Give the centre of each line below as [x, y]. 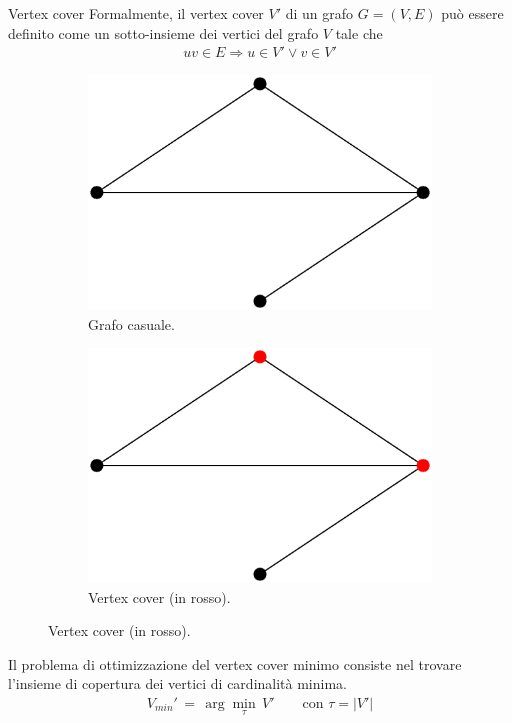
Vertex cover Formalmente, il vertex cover [136, 13]
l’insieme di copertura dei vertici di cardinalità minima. [177, 683]
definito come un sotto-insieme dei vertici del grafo [163, 32]
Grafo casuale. [131, 323]
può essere [472, 13]
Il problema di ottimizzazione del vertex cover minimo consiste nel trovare [235, 663]
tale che [359, 32]
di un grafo [319, 13]
